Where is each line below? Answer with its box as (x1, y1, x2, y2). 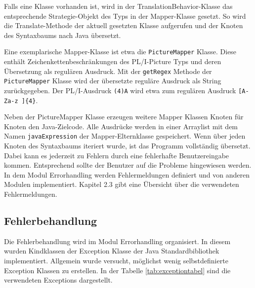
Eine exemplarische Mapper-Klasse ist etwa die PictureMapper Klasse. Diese (4, 46, 237, 57)
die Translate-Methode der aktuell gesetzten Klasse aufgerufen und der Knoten (4, 20, 243, 31)
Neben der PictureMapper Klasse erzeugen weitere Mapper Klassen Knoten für (4, 111, 244, 122)
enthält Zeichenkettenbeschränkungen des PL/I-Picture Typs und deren (4, 56, 221, 67)
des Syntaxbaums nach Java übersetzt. (4, 30, 121, 40)
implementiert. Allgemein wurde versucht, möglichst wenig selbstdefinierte (4, 255, 228, 266)
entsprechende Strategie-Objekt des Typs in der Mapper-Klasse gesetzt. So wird (4, 10, 246, 21)
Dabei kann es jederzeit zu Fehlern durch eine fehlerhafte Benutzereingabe (4, 150, 229, 160)
